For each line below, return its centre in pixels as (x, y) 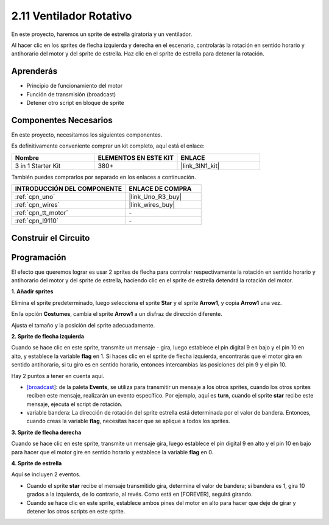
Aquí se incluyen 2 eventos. (46, 474)
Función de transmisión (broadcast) (71, 94)
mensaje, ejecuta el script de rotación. (75, 404)
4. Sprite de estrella (37, 463)
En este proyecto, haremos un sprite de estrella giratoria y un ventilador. (102, 34)
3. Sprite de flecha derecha (46, 432)
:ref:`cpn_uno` (35, 197)
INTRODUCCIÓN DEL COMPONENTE (69, 189)
